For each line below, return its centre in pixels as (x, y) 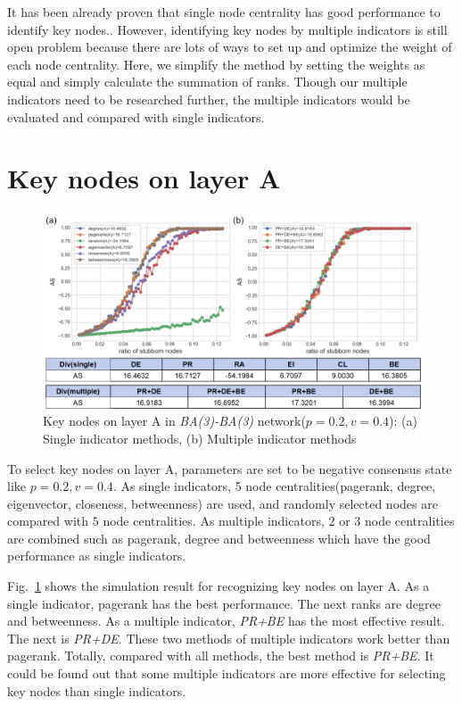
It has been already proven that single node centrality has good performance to (224, 12)
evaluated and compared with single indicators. (136, 116)
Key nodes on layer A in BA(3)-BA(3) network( (174, 421)
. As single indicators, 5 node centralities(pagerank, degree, (274, 486)
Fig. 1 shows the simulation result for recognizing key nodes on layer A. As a (219, 586)
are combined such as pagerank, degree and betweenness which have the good (219, 538)
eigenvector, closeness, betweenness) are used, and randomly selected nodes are (223, 503)
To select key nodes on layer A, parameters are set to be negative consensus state (230, 468)
